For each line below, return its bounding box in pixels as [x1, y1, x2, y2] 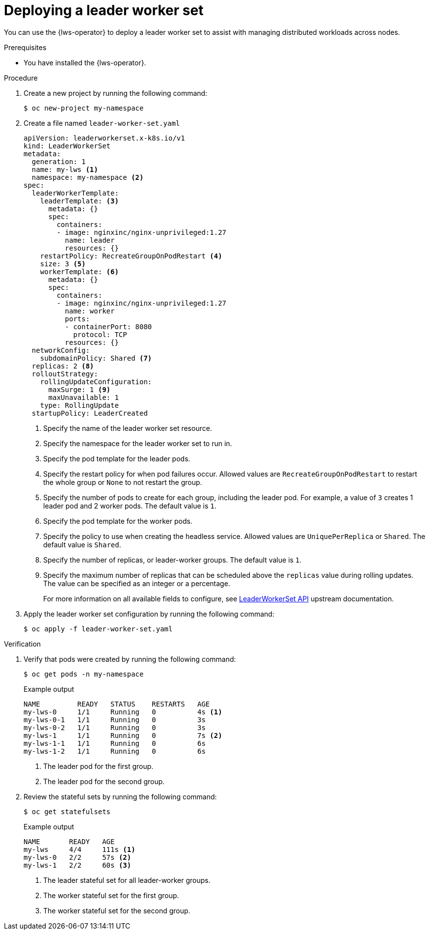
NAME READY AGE [24, 837, 115, 846]
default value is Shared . [43, 540, 121, 549]
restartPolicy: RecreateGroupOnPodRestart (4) [40, 252, 222, 260]
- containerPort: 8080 [65, 322, 152, 331]
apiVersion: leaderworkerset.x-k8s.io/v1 [24, 134, 185, 142]
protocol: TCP [73, 330, 127, 339]
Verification [4, 639, 41, 648]
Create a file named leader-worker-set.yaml [24, 118, 180, 127]
